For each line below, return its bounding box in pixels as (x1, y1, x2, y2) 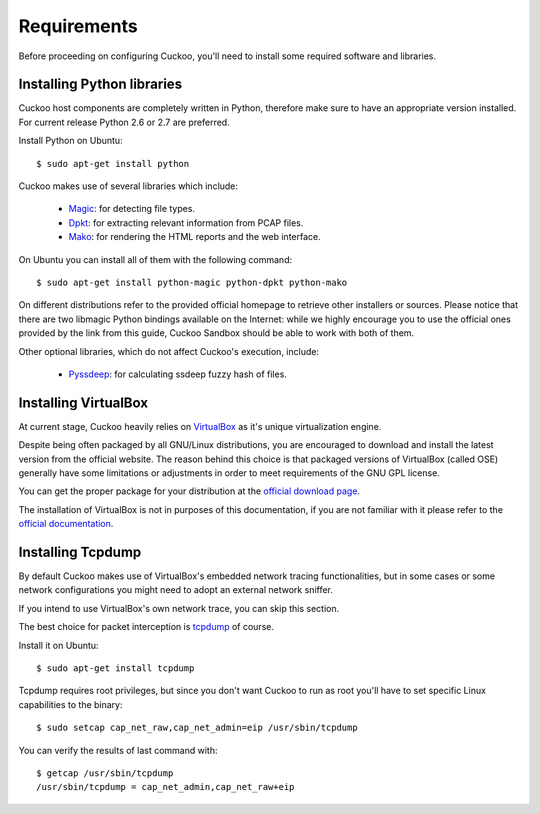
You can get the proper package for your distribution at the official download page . (18, 485, 360, 497)
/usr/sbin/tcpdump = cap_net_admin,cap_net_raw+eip (36, 781, 295, 793)
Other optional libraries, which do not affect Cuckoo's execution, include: (18, 345, 320, 357)
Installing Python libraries (18, 76, 183, 93)
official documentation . (18, 518, 114, 530)
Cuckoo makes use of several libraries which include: (18, 180, 239, 192)
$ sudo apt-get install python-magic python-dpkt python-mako (36, 276, 348, 288)
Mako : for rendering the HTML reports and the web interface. (68, 231, 322, 243)
